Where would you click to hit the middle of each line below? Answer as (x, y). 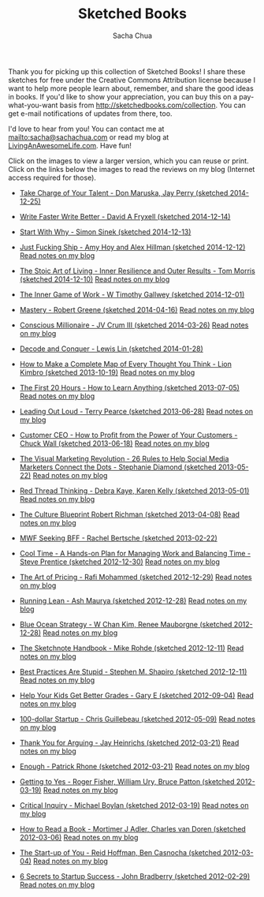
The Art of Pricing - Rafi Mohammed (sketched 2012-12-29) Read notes (136, 577)
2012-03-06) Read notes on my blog (79, 837)
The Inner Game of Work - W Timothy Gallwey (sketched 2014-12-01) (132, 294)
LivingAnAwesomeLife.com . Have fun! (70, 145)
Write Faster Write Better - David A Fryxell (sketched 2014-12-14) (125, 216)
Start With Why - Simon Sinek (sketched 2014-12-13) (105, 232)
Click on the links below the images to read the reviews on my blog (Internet (132, 169)
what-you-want (33, 105)
